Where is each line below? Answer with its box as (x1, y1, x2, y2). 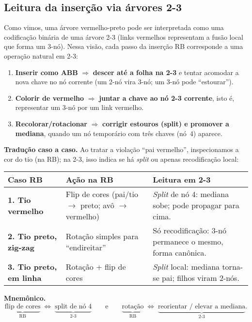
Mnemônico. (4, 293, 46, 303)
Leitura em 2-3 (153, 174, 211, 185)
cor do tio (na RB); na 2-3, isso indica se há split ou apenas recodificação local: (4, 153, 239, 164)
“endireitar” (65, 241, 106, 253)
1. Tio (8, 194, 31, 205)
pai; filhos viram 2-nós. (162, 272, 239, 284)
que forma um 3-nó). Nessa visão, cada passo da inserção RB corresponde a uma (4, 41, 243, 51)
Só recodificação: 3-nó (153, 225, 226, 236)
